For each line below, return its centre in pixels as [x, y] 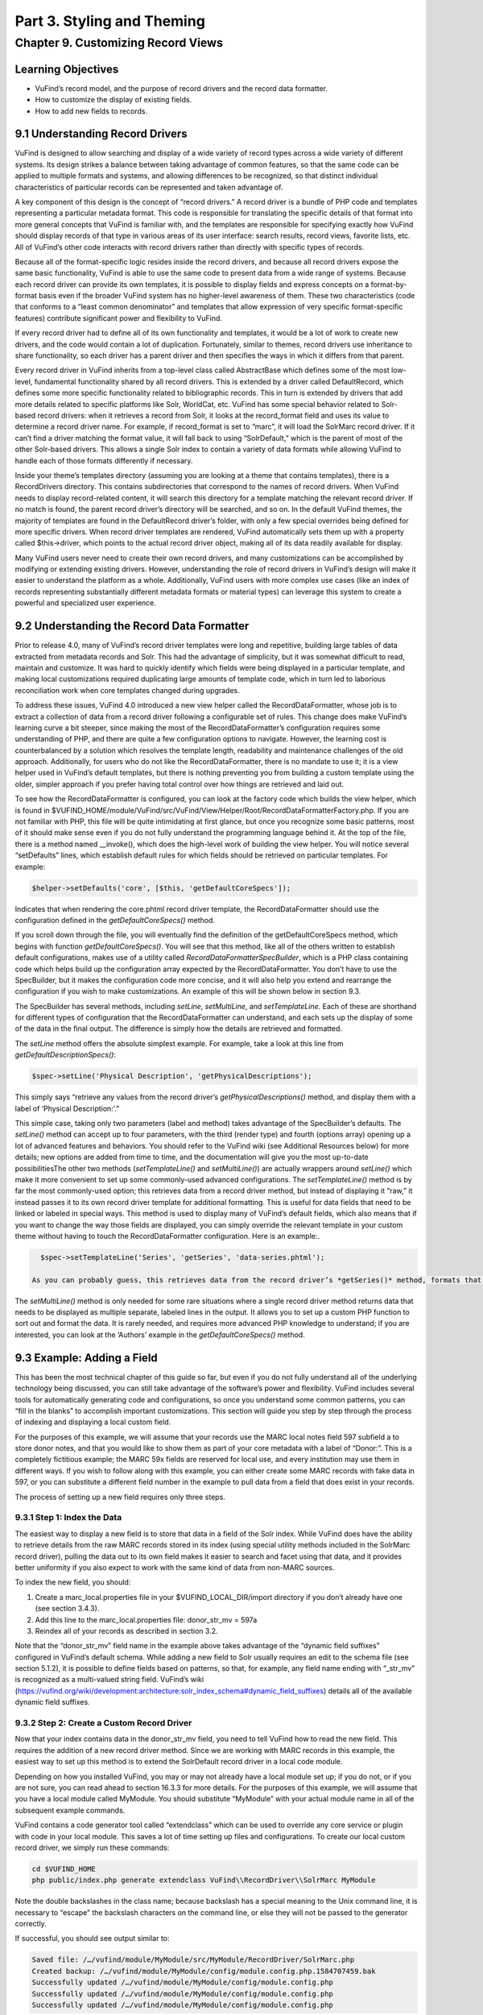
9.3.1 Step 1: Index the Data [68, 1518]
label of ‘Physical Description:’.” [67, 1108]
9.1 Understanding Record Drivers [101, 134]
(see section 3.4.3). [67, 1609]
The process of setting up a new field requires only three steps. [120, 1497]
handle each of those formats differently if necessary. [104, 460]
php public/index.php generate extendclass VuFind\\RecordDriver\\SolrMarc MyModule [204, 1880]
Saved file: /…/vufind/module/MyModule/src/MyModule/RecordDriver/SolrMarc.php [193, 1960]
